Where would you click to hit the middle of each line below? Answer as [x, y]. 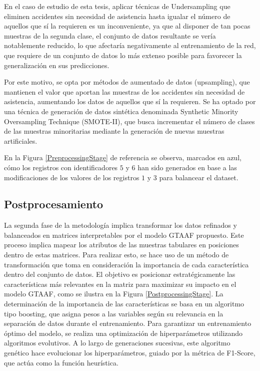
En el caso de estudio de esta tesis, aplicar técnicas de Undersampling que [117, 6]
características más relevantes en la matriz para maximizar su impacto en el [120, 284]
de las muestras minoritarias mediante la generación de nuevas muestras [114, 131]
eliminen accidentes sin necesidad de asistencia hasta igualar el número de [117, 16]
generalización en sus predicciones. [57, 65]
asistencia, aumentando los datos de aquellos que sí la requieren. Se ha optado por [130, 101]
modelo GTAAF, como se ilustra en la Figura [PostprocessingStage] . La [114, 294]
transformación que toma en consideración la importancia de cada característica [126, 264]
